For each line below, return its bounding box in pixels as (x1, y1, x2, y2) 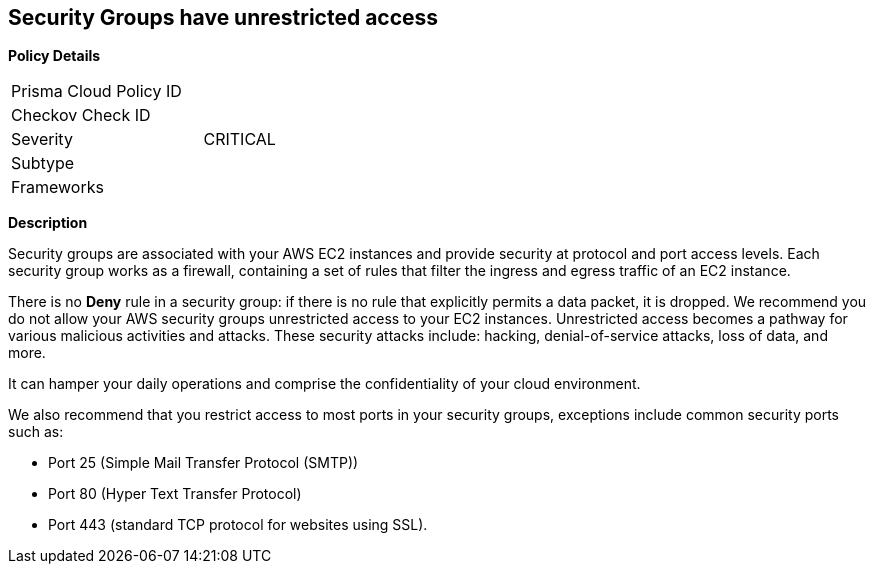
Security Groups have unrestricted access (8, 5, 439, 30)
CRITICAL (203, 129, 276, 150)
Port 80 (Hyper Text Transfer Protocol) (48, 485, 302, 503)
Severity (11, 129, 73, 150)
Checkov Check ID (11, 105, 151, 126)
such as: (8, 423, 64, 441)
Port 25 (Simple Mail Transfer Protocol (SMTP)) (48, 454, 359, 472)
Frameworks (11, 177, 104, 198)
